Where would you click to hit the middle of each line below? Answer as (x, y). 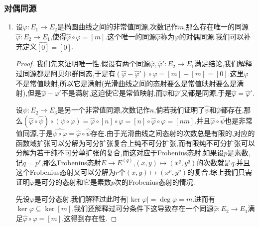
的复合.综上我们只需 (220, 172)
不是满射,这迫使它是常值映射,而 (112, 93)
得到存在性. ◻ (94, 218)
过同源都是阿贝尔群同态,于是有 (65, 73)
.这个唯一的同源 (131, 36)
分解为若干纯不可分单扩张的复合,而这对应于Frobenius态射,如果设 (120, 153)
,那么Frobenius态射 (71, 162)
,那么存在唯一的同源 (216, 27)
